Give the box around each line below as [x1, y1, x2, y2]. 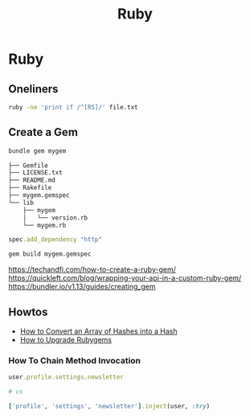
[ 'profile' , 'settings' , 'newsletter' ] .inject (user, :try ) [8, 403, 211, 411]
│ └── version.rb [23, 214, 88, 222]
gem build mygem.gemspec [8, 250, 92, 258]
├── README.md [8, 176, 56, 185]
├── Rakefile [8, 184, 52, 192]
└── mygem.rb [23, 221, 67, 229]
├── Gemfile [8, 162, 48, 170]
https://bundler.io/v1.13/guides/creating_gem [8, 282, 156, 292]
